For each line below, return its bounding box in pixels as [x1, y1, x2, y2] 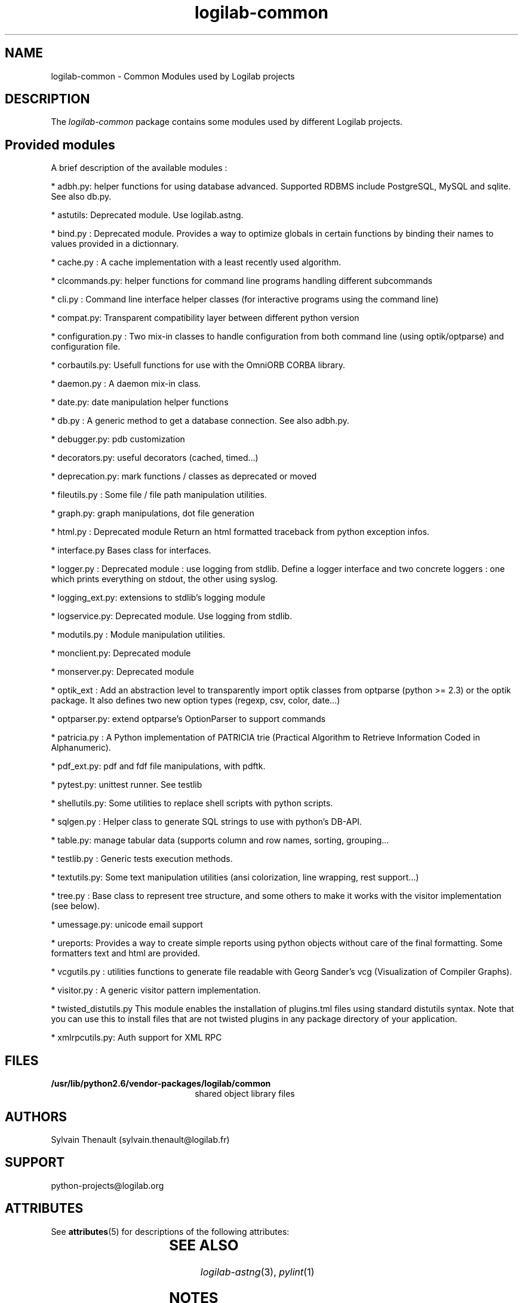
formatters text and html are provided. [51, 948, 201, 959]
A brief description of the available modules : [51, 163, 227, 173]
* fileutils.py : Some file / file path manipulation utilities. [51, 490, 267, 500]
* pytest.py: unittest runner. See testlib [51, 779, 202, 790]
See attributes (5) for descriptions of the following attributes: [51, 1226, 290, 1237]
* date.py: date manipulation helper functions [51, 397, 229, 408]
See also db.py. [51, 191, 112, 202]
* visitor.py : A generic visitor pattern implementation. [51, 985, 261, 996]
